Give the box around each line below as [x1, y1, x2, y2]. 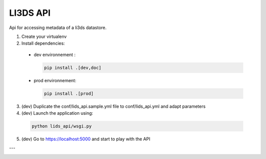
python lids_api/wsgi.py [32, 124, 92, 129]
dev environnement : [33, 52, 76, 58]
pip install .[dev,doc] [44, 64, 102, 70]
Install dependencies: [21, 40, 65, 46]
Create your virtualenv [21, 33, 67, 39]
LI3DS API [9, 7, 51, 18]
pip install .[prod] [44, 91, 94, 96]
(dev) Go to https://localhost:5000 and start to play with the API [21, 136, 150, 142]
